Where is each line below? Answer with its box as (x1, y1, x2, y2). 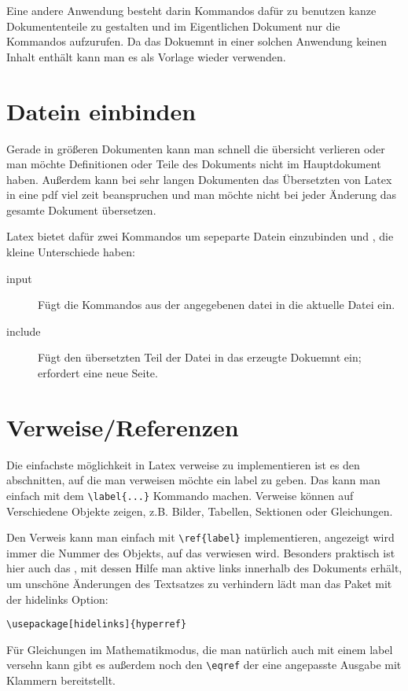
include (6, 322, 41, 339)
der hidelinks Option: (6, 590, 108, 607)
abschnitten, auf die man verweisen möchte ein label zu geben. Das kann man (6, 472, 380, 488)
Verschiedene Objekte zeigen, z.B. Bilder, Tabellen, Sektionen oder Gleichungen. (6, 502, 393, 519)
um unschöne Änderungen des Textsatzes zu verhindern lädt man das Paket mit (6, 575, 392, 592)
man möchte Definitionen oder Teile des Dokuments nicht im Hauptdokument (6, 156, 381, 172)
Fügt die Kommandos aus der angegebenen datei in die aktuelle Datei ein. (38, 296, 395, 313)
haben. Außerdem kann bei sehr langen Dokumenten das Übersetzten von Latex (6, 171, 392, 187)
